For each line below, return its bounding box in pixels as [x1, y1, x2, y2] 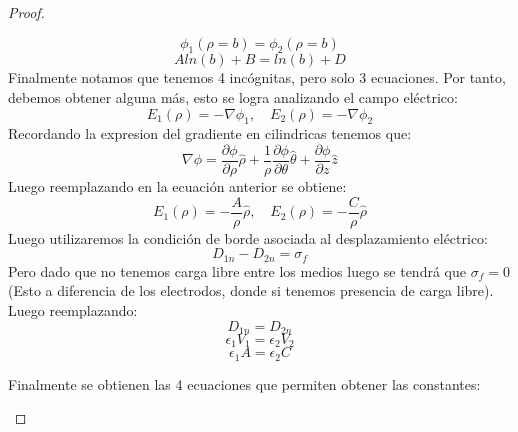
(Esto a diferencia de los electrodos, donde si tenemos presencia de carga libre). [8, 280, 494, 301]
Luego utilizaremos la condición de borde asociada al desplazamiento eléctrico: [8, 227, 489, 248]
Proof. [8, 2, 45, 22]
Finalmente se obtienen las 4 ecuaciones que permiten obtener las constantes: [8, 373, 481, 394]
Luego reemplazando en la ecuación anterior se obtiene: [8, 176, 347, 197]
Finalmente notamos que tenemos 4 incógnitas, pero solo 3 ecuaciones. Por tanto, [8, 67, 506, 88]
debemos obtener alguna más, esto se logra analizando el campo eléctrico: [8, 86, 458, 107]
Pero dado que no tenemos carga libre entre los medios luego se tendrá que [8, 260, 466, 281]
